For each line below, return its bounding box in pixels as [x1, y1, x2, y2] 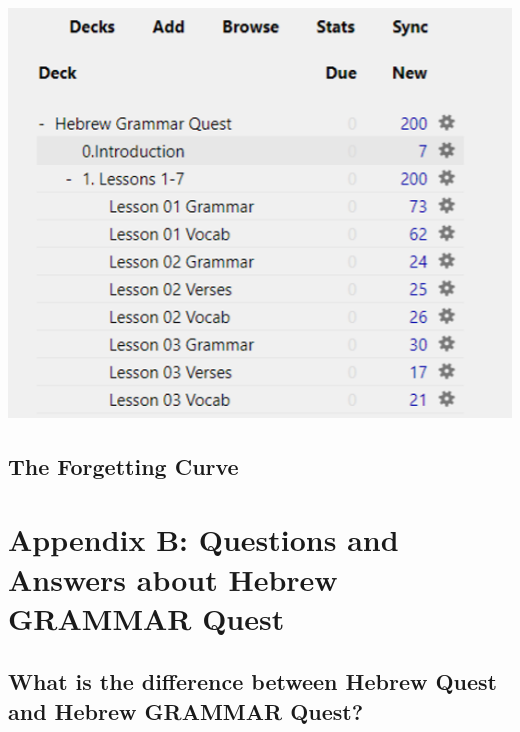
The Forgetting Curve [8, 450, 239, 481]
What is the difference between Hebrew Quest [8, 666, 498, 697]
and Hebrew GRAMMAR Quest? [8, 695, 364, 726]
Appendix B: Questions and [8, 519, 399, 560]
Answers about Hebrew [8, 558, 338, 599]
